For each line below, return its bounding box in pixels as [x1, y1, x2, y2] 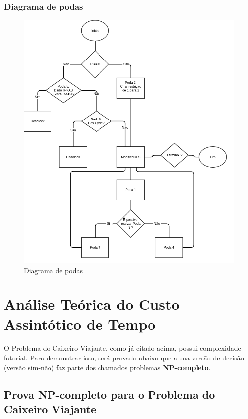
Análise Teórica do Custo [4, 294, 180, 314]
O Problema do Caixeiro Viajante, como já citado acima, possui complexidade [4, 343, 241, 353]
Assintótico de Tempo [4, 313, 156, 334]
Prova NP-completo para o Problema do [4, 386, 215, 402]
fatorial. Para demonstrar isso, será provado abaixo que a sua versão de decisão [4, 353, 244, 363]
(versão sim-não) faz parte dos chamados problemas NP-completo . [4, 362, 211, 372]
